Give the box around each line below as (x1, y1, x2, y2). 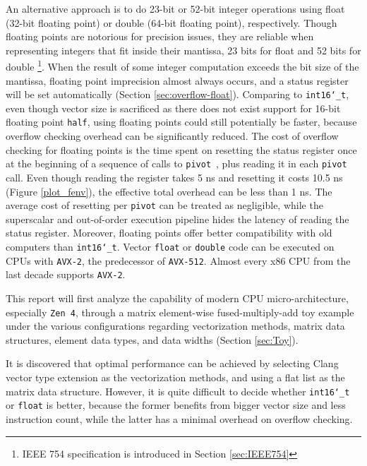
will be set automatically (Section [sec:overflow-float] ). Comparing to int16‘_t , (6, 87, 349, 102)
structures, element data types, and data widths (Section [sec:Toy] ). (6, 332, 299, 347)
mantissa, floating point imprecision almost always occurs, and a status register (6, 73, 349, 88)
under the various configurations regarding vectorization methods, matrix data (6, 318, 345, 333)
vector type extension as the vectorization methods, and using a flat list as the (6, 370, 345, 384)
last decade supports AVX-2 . (6, 267, 126, 282)
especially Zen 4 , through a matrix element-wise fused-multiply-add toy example (6, 304, 354, 319)
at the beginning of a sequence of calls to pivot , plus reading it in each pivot (6, 156, 347, 171)
